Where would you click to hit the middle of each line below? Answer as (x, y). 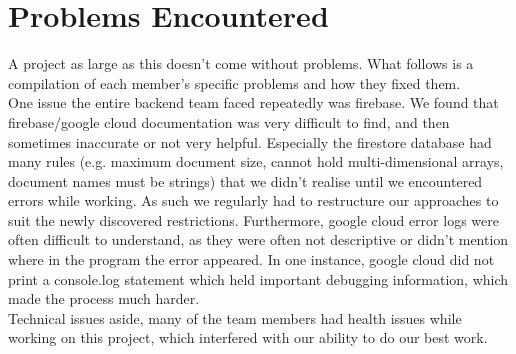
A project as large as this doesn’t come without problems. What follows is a (241, 63)
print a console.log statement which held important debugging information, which (258, 278)
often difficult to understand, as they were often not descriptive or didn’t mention (258, 239)
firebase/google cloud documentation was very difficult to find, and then (229, 121)
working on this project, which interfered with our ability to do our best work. (248, 337)
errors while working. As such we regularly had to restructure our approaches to (253, 200)
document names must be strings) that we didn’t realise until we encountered (245, 180)
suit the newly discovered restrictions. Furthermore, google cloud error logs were (253, 219)
